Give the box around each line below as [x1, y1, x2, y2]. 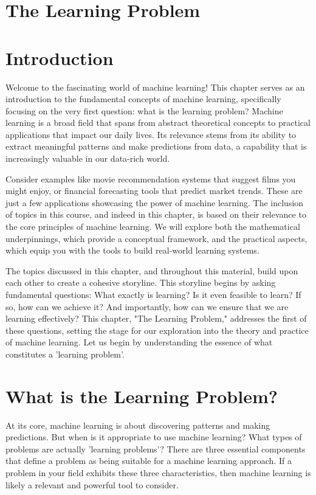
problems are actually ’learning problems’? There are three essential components [5, 442, 306, 455]
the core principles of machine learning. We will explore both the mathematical [5, 220, 300, 233]
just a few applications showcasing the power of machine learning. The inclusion [5, 196, 304, 209]
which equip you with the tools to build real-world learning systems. [5, 244, 259, 257]
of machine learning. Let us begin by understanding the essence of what [5, 336, 273, 348]
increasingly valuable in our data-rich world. [5, 152, 170, 165]
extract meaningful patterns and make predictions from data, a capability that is [5, 140, 307, 153]
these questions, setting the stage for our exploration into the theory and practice [5, 324, 309, 336]
